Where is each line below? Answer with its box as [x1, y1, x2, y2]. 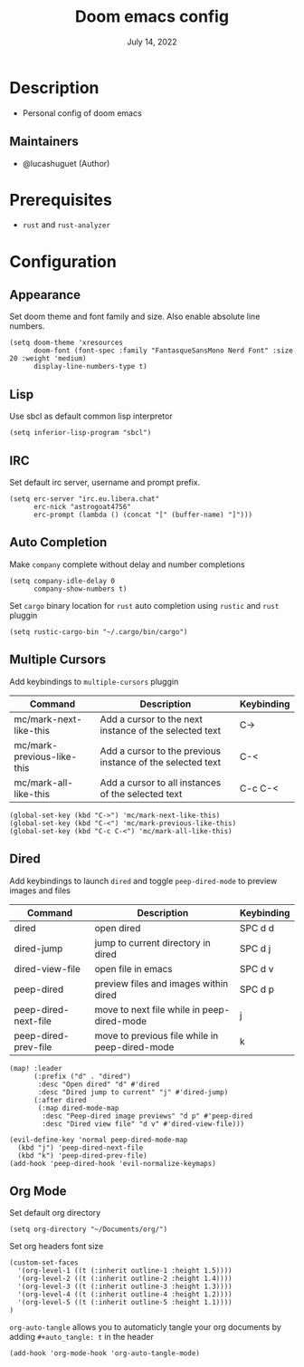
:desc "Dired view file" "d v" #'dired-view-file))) [42, 1119, 245, 1129]
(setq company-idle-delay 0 [9, 576, 116, 585]
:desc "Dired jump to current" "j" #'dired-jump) [37, 1087, 229, 1097]
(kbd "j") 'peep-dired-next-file [17, 1143, 144, 1152]
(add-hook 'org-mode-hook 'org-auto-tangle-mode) [9, 1349, 201, 1358]
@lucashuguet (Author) [22, 158, 110, 168]
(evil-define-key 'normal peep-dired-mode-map [9, 1135, 188, 1144]
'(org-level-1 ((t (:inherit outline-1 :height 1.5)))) [17, 1266, 233, 1276]
